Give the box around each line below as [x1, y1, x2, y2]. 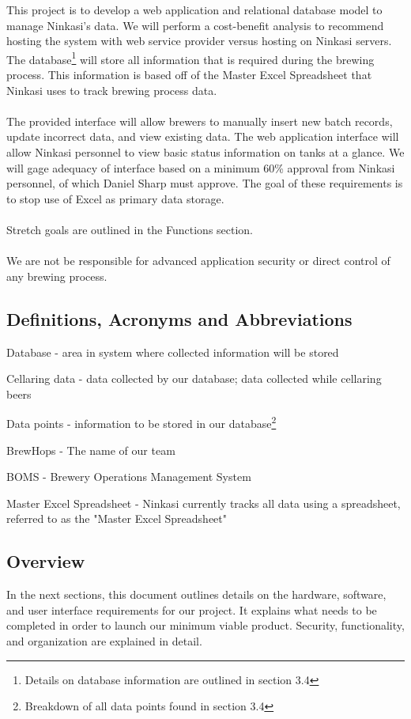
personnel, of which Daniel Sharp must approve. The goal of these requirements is [6, 175, 403, 191]
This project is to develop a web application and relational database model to [6, 2, 383, 17]
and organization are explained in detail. [6, 632, 202, 649]
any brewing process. [6, 267, 107, 284]
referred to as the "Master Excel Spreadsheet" [6, 510, 228, 527]
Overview [6, 549, 85, 573]
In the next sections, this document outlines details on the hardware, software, [6, 586, 386, 603]
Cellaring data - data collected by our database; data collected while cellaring [6, 370, 382, 387]
